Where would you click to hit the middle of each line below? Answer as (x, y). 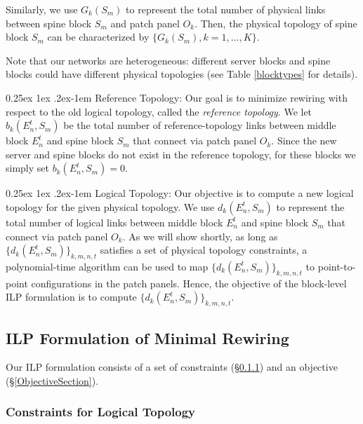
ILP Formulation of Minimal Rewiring (147, 337)
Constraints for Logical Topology (101, 412)
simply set (27, 168)
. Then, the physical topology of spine (276, 23)
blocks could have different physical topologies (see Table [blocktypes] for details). (182, 74)
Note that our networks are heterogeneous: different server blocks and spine (168, 60)
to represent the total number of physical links (226, 9)
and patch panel (145, 23)
